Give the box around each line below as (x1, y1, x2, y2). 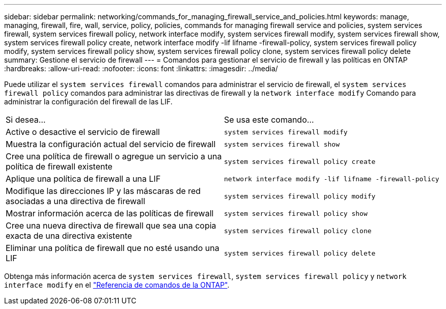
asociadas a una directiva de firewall (6, 196, 146, 206)
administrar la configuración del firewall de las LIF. (4, 97, 173, 106)
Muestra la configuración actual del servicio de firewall (6, 139, 216, 149)
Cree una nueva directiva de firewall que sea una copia (6, 220, 216, 231)
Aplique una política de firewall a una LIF (6, 174, 161, 184)
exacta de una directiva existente (6, 231, 132, 241)
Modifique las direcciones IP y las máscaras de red (6, 186, 201, 196)
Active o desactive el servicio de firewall (6, 127, 160, 137)
